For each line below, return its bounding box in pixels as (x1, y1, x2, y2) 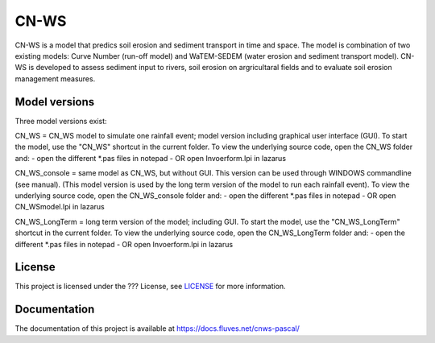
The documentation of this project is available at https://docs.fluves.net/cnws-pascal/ (14, 324, 300, 333)
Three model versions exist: (14, 116, 108, 126)
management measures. (14, 73, 96, 84)
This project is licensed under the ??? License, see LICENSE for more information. (14, 282, 286, 291)
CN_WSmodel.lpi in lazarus (14, 202, 105, 212)
